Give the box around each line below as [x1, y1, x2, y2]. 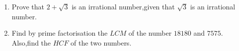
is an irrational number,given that [72, 1, 175, 11]
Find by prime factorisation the [11, 28, 108, 38]
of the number [128, 28, 172, 38]
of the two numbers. [71, 37, 132, 48]
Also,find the [11, 37, 51, 48]
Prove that [11, 1, 44, 11]
